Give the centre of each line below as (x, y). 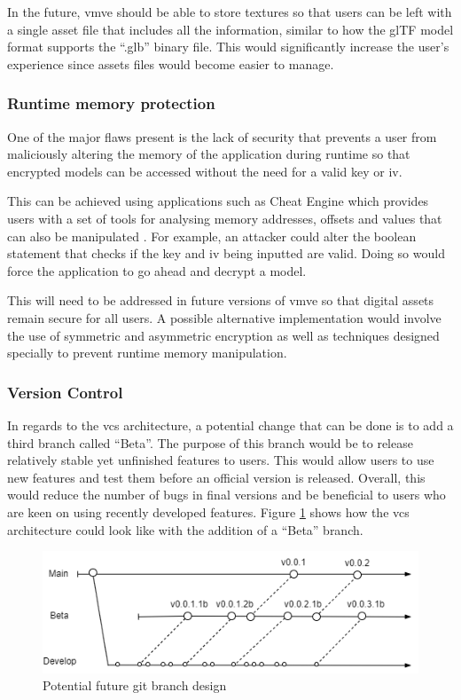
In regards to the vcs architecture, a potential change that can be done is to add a (230, 425)
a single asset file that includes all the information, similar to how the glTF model (230, 29)
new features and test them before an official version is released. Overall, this (216, 477)
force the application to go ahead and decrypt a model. (157, 270)
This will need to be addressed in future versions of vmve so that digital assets (221, 300)
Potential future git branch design (135, 685)
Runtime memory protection (111, 103)
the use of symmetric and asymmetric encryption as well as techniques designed (223, 335)
